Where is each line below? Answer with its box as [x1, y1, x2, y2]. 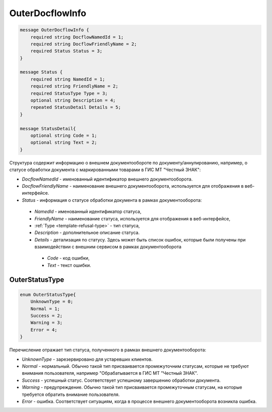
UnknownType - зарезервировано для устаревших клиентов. [22, 356, 153, 362]
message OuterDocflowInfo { [20, 27, 89, 33]
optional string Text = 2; [30, 140, 98, 145]
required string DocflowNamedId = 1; [30, 34, 124, 40]
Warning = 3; [30, 320, 63, 325]
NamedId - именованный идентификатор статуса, [34, 209, 142, 215]
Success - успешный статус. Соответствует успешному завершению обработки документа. [22, 377, 221, 383]
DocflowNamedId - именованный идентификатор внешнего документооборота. [22, 176, 193, 182]
